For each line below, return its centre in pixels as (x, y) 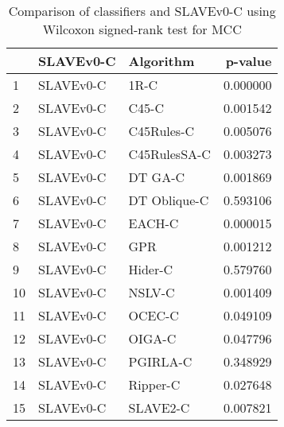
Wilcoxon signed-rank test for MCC (142, 29)
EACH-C (154, 223)
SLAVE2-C (159, 408)
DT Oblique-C (169, 200)
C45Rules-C (161, 131)
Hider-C (151, 269)
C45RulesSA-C (169, 154)
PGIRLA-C (160, 361)
